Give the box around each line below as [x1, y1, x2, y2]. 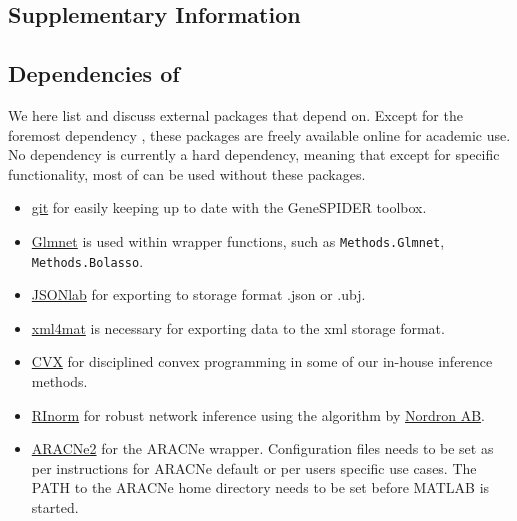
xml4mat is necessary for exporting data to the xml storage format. [31, 317, 445, 338]
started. [31, 497, 79, 518]
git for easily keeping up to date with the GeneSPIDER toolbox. [31, 197, 427, 218]
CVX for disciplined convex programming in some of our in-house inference [31, 351, 493, 372]
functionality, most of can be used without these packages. [8, 163, 366, 184]
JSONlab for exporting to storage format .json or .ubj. [31, 284, 366, 305]
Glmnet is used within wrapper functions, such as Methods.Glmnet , [31, 230, 445, 251]
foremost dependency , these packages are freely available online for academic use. [8, 124, 511, 145]
